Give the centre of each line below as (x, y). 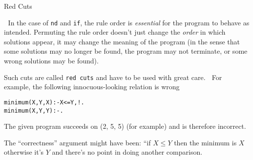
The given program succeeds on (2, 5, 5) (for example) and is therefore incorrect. (125, 126)
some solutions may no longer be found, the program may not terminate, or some (126, 51)
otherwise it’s (24, 152)
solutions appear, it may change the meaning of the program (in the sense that (122, 41)
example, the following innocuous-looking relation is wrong (92, 87)
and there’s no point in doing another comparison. (127, 152)
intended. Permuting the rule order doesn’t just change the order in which (115, 32)
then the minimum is (205, 142)
